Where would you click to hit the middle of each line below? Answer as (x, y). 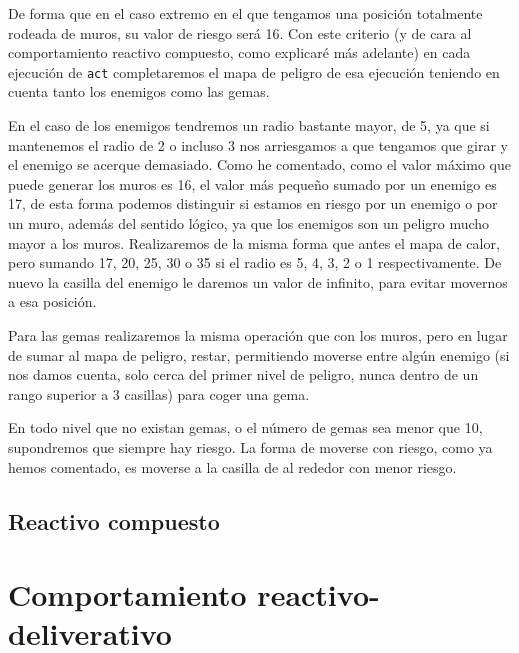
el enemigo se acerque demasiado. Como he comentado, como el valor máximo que (259, 164)
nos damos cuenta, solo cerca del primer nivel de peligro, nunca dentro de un (243, 374)
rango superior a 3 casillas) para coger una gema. (159, 393)
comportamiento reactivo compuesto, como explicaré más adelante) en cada (239, 52)
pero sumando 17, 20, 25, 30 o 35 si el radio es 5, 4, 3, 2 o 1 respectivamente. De (255, 262)
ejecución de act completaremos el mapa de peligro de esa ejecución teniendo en (254, 71)
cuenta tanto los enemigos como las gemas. (139, 91)
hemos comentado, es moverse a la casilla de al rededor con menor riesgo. (232, 466)
